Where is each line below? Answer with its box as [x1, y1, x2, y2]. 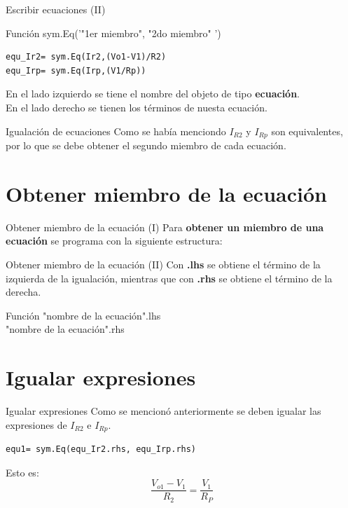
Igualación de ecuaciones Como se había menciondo [6, 123, 226, 138]
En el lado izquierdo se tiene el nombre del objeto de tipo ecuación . [6, 86, 300, 101]
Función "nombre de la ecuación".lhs [6, 308, 161, 322]
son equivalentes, [271, 123, 343, 138]
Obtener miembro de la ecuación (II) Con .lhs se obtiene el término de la [6, 256, 321, 271]
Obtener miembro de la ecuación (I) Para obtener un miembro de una [6, 219, 324, 234]
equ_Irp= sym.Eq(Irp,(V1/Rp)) [6, 65, 146, 76]
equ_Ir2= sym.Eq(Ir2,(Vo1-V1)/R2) [6, 52, 167, 62]
